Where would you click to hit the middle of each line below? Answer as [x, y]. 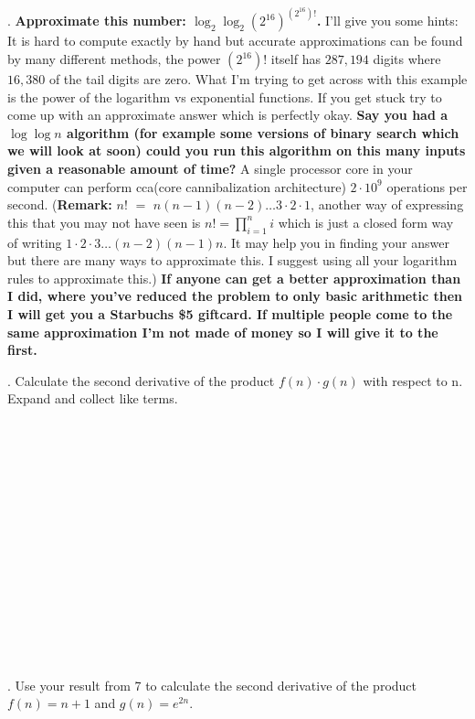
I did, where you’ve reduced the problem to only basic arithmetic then [235, 296]
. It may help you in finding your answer [336, 242]
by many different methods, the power [114, 59]
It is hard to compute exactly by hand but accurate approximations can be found [235, 41]
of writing [35, 242]
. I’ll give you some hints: [387, 21]
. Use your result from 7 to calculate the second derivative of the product [212, 685]
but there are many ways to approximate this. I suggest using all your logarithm [232, 260]
